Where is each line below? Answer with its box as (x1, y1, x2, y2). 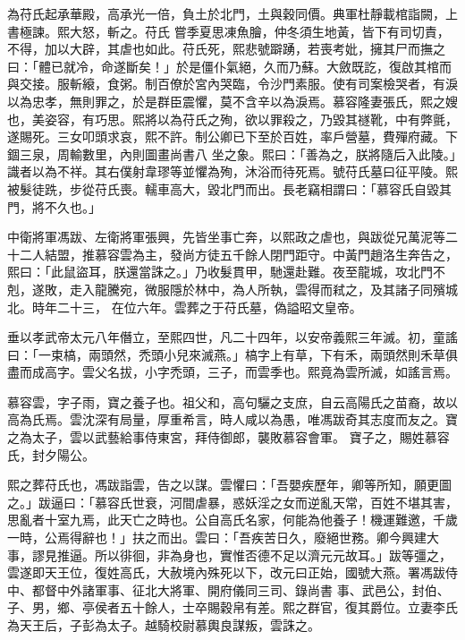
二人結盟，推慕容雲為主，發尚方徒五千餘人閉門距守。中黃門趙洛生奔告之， (19, 244, 458, 263)
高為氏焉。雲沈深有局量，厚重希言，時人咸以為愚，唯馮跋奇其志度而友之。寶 (7, 410, 458, 429)
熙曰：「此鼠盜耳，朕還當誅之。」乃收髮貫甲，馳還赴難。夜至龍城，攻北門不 (7, 262, 445, 281)
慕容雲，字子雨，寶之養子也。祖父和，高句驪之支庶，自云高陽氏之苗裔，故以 (7, 392, 458, 411)
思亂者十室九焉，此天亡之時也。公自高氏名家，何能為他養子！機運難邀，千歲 (7, 510, 458, 529)
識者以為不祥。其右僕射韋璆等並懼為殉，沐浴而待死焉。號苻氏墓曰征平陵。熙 (7, 162, 458, 181)
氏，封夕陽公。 (7, 445, 95, 464)
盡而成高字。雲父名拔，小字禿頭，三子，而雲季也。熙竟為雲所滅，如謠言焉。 (7, 363, 458, 381)
